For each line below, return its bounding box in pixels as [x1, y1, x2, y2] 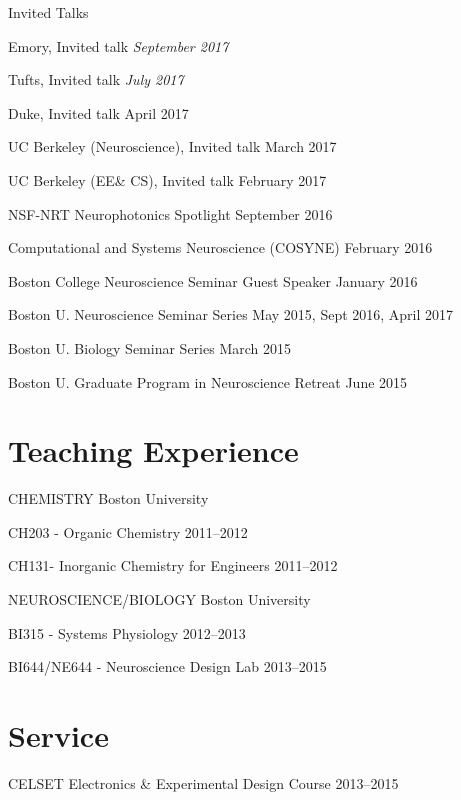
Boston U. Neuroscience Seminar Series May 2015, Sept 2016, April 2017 [8, 304, 454, 325]
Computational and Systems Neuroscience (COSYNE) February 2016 [8, 237, 433, 258]
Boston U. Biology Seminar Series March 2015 [8, 337, 291, 358]
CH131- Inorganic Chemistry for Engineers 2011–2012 [8, 555, 338, 576]
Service [8, 715, 109, 755]
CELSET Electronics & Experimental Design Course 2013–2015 [8, 772, 399, 793]
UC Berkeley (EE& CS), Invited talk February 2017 [8, 169, 327, 190]
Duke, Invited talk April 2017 [8, 102, 189, 123]
